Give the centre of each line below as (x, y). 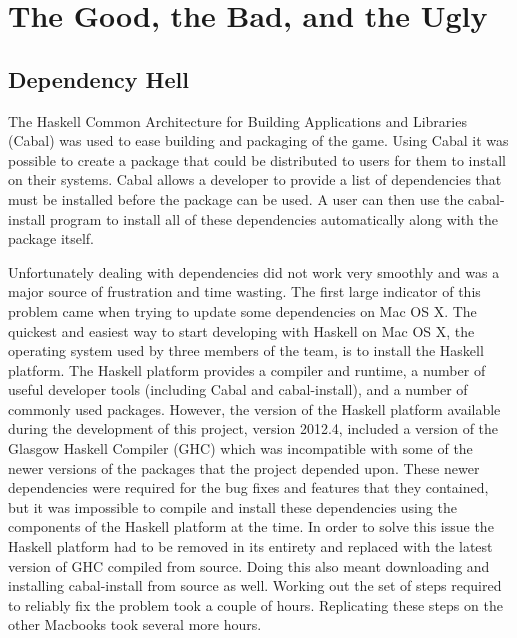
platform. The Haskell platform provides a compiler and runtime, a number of (247, 369)
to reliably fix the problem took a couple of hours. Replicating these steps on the (255, 604)
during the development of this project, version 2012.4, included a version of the (253, 428)
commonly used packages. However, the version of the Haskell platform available (254, 408)
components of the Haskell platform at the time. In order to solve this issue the (251, 526)
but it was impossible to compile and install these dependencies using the (232, 506)
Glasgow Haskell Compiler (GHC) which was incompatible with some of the (240, 448)
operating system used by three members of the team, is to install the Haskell (246, 350)
